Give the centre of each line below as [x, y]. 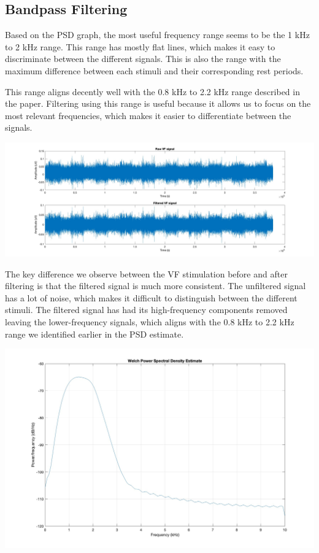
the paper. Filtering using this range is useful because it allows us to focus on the [158, 103]
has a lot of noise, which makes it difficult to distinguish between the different [151, 297]
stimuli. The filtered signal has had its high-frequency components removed [146, 310]
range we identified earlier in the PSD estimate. [94, 334]
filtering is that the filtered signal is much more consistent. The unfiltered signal [156, 286]
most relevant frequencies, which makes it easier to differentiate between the [148, 115]
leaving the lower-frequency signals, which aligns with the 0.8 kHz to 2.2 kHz [150, 321]
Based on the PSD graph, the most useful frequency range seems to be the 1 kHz [157, 35]
